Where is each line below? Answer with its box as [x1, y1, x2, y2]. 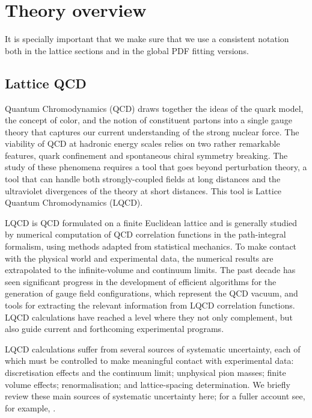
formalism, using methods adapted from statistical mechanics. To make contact [5, 240, 297, 253]
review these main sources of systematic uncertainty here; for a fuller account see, [5, 390, 305, 402]
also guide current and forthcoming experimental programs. [5, 322, 224, 335]
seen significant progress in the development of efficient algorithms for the [5, 275, 277, 287]
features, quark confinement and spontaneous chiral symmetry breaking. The [5, 149, 288, 161]
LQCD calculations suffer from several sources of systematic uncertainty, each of [5, 342, 301, 355]
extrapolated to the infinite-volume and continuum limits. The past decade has [5, 263, 296, 276]
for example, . [5, 401, 56, 414]
